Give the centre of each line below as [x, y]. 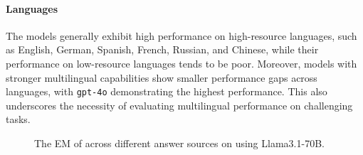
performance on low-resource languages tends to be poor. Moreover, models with [181, 63]
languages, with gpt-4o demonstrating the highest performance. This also [167, 91]
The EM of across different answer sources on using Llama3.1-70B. [179, 143]
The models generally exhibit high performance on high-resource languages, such [181, 35]
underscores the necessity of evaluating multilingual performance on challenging [179, 105]
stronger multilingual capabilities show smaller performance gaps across [162, 77]
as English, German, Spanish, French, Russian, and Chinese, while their [162, 49]
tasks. [18, 119]
